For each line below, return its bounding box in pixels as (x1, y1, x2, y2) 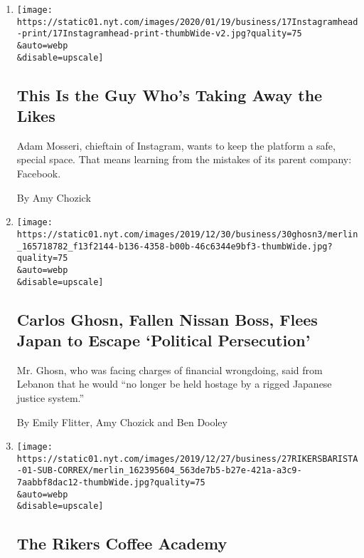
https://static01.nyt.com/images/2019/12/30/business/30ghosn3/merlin (16, 229, 358, 239)
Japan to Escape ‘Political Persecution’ (16, 329, 311, 351)
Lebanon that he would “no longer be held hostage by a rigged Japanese (16, 376, 332, 391)
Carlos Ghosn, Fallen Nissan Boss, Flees (16, 308, 318, 330)
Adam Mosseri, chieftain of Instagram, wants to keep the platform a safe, (16, 138, 336, 153)
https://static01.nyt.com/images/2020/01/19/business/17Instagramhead (16, 16, 358, 27)
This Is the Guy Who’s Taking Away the (16, 83, 323, 105)
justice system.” (16, 390, 85, 405)
